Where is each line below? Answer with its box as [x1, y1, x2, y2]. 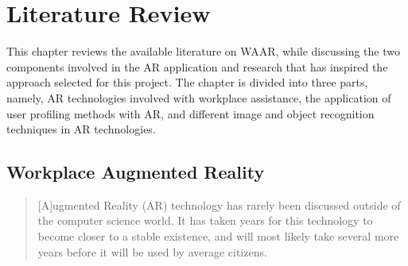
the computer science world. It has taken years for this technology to [37, 212, 373, 229]
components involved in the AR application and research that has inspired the [6, 58, 388, 75]
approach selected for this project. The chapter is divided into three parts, [6, 74, 368, 91]
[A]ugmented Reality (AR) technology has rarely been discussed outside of [37, 196, 401, 213]
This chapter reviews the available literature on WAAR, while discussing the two [6, 43, 400, 60]
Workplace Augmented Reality [6, 160, 265, 184]
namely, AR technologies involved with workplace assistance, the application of [6, 89, 391, 106]
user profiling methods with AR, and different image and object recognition [6, 105, 375, 121]
